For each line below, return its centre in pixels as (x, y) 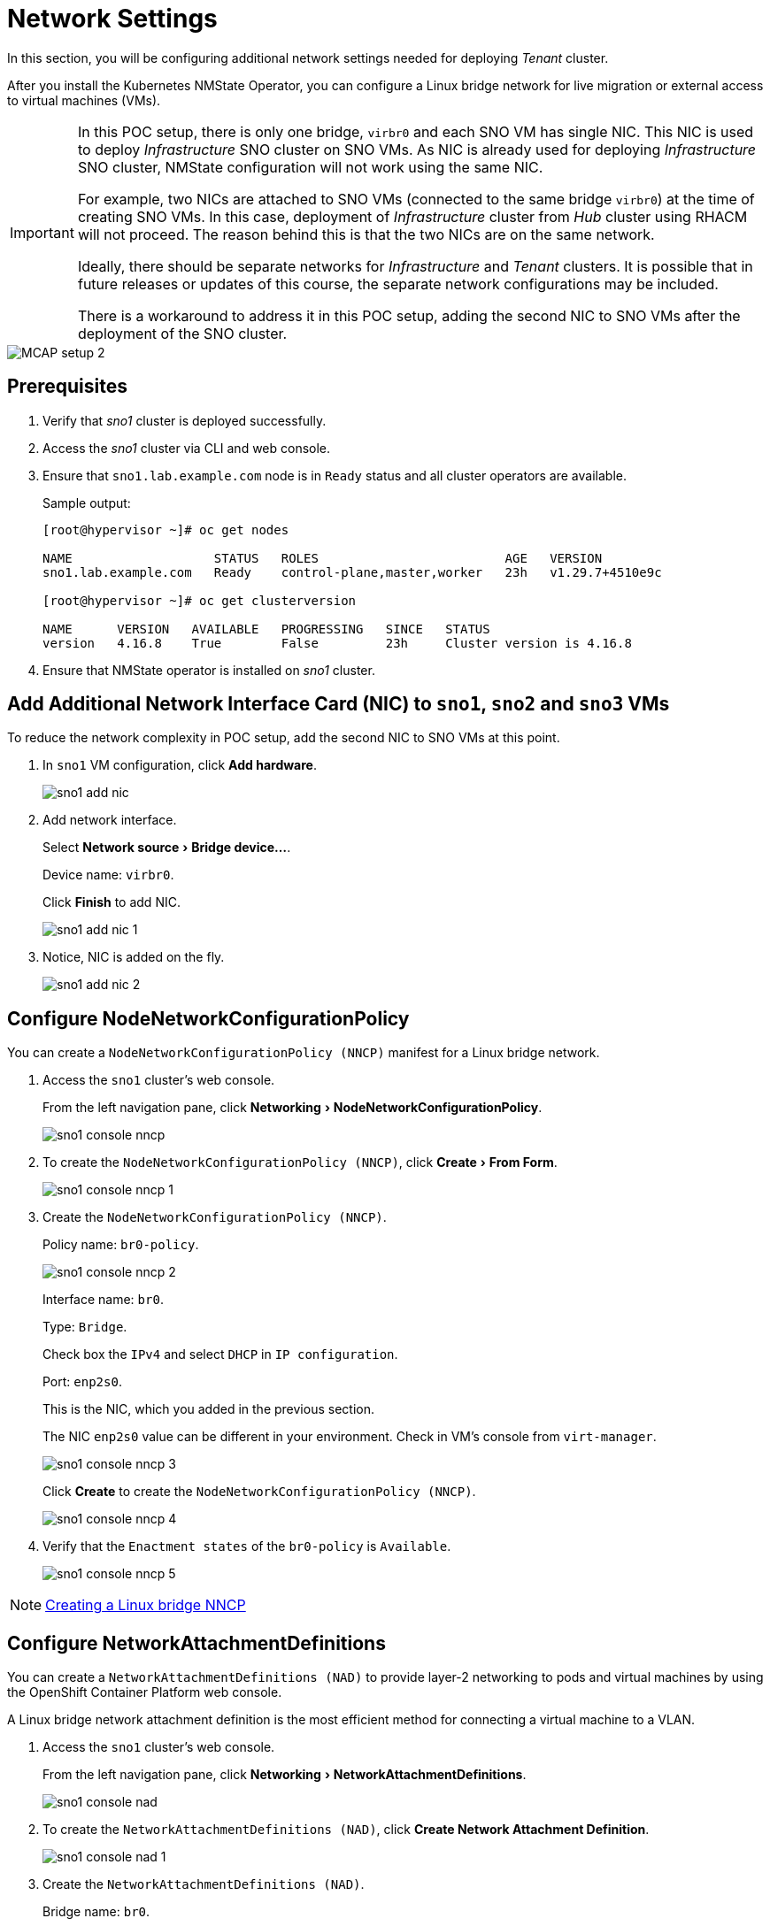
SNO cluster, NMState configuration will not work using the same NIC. (310, 167)
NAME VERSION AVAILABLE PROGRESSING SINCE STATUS (266, 629)
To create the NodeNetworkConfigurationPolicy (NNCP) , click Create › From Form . (300, 1163)
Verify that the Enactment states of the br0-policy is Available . (247, 1546)
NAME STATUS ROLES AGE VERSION (323, 558)
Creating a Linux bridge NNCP (146, 1605)
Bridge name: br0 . (96, 1912)
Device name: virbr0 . (108, 875)
